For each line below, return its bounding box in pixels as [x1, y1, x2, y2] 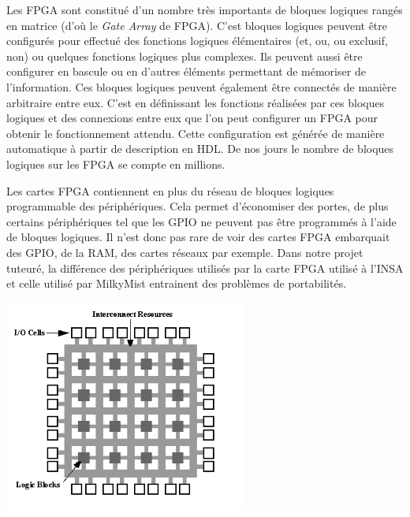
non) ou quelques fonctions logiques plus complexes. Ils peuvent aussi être [6, 47, 363, 64]
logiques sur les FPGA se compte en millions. [6, 155, 225, 172]
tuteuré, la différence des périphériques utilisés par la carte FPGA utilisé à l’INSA [6, 259, 404, 276]
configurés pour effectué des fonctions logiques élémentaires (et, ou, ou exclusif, [6, 32, 388, 49]
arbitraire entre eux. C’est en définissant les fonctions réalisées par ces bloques [6, 94, 385, 110]
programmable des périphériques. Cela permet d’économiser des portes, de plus [6, 198, 389, 214]
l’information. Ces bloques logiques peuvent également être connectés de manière [6, 78, 397, 95]
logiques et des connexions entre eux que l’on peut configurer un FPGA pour [6, 110, 378, 126]
